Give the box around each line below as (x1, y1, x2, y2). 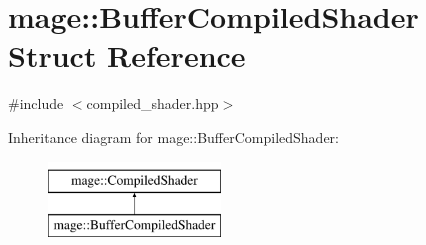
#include (8, 93, 64, 114)
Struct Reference (8, 35, 246, 76)
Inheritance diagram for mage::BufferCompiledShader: (8, 126, 339, 147)
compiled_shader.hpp (86, 93, 219, 114)
